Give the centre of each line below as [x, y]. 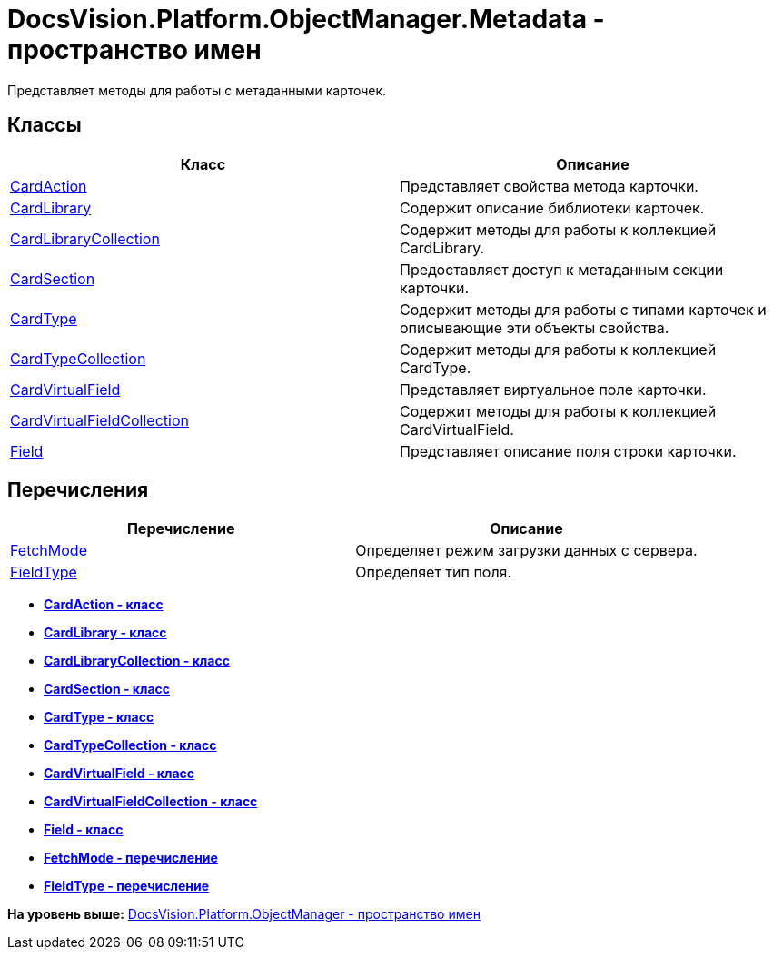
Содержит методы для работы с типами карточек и [583, 309]
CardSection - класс [107, 689]
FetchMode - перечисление [131, 858]
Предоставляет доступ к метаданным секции [562, 269]
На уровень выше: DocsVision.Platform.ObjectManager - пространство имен [244, 914]
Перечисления [78, 490]
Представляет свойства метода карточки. [549, 186]
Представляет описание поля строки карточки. [568, 451]
